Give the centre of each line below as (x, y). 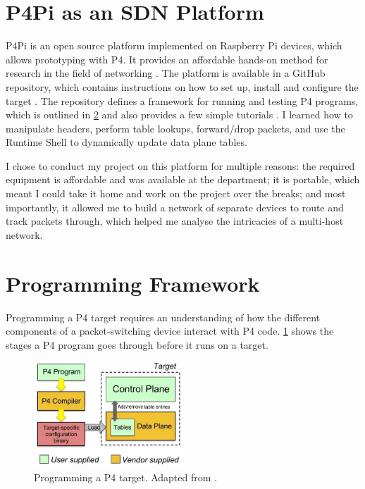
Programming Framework (133, 283)
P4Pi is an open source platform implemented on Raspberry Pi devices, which (174, 45)
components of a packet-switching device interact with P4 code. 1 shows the (170, 331)
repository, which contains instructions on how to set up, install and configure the (182, 86)
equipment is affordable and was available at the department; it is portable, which (183, 179)
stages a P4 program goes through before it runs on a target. (137, 344)
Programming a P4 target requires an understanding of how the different (163, 317)
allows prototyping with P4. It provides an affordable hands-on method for (167, 59)
